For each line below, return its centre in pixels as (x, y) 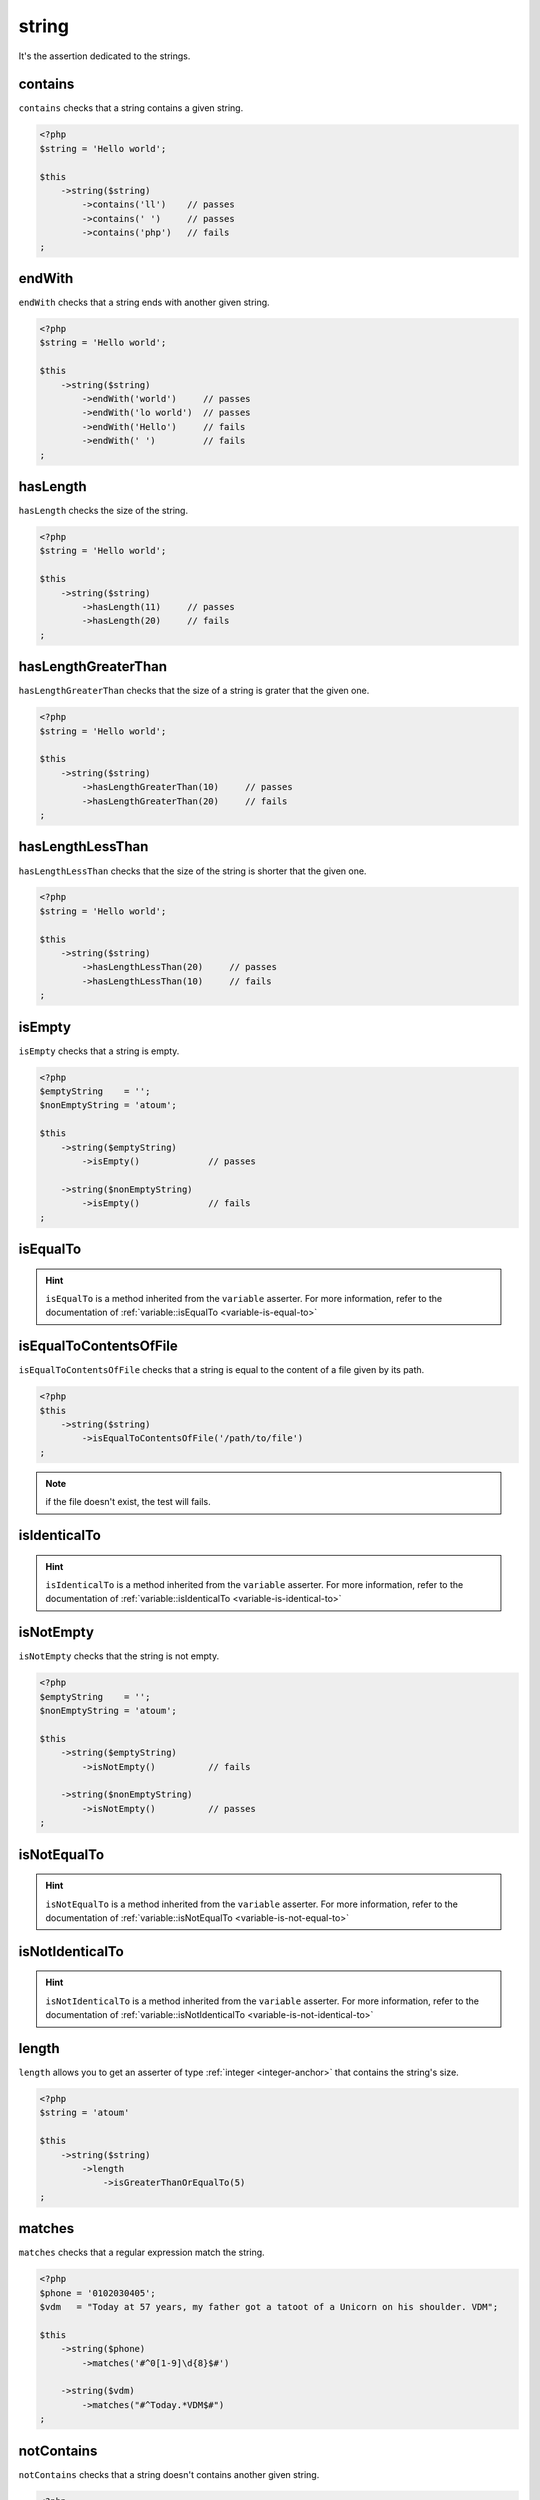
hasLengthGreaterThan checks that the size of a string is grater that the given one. (194, 691)
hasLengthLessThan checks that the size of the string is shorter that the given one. (192, 871)
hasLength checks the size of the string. (103, 511)
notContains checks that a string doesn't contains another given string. (169, 2474)
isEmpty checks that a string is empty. (99, 1051)
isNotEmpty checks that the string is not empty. (119, 1656)
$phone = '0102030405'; (98, 2293)
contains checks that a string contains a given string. (131, 108)
